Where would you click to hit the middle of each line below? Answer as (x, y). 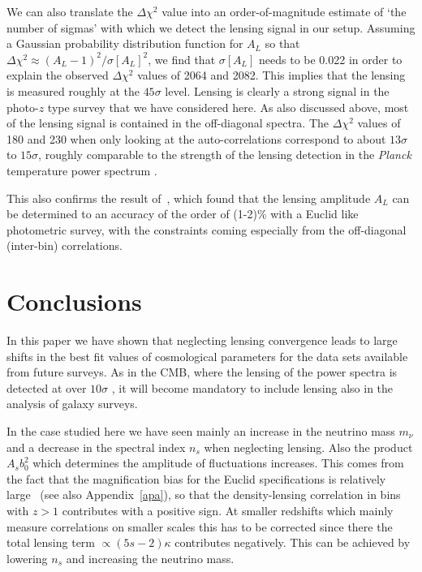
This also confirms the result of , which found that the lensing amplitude (189, 198)
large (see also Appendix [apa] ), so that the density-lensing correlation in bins (204, 495)
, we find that (182, 59)
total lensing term (51, 542)
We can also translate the (70, 11)
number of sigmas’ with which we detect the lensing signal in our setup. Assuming (211, 27)
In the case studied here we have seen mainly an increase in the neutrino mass (201, 431)
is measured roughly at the (73, 90)
